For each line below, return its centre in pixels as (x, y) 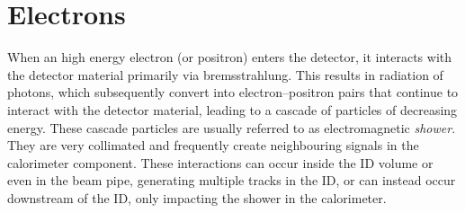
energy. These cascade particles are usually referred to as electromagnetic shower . (232, 127)
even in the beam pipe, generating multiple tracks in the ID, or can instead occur (232, 180)
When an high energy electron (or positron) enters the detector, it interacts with (230, 57)
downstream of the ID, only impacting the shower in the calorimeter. (197, 197)
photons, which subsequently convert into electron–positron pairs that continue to (233, 92)
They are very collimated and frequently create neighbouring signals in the (213, 145)
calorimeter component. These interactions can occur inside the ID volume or (220, 162)
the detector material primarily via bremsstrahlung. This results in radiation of (225, 74)
